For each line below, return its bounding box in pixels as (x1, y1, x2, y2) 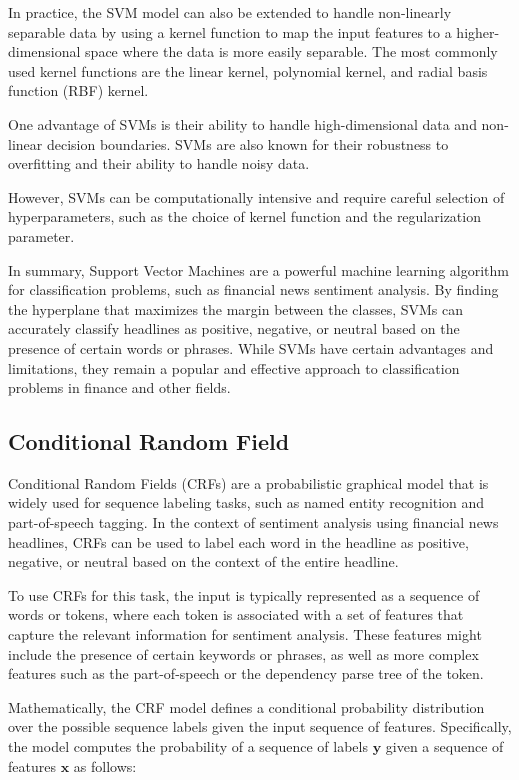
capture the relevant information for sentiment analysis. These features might (8, 624, 482, 645)
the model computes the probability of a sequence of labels (8, 736, 368, 757)
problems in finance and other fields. (8, 377, 231, 398)
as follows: (73, 755, 137, 776)
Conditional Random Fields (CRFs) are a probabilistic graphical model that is (8, 472, 489, 493)
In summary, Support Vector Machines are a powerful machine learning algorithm (8, 259, 509, 280)
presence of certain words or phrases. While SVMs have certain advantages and (8, 337, 494, 358)
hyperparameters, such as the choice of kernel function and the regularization (8, 206, 481, 227)
